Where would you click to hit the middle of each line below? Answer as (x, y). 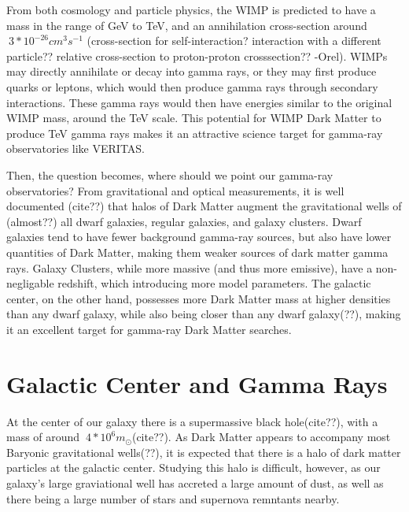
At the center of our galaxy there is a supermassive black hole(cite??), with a (192, 421)
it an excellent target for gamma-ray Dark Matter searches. (149, 329)
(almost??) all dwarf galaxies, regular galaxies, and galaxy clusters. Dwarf (184, 221)
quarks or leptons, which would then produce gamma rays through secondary (192, 86)
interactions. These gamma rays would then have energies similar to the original (199, 102)
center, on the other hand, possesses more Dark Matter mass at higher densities (199, 298)
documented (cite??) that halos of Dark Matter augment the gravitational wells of (204, 206)
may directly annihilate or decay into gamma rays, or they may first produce (192, 71)
